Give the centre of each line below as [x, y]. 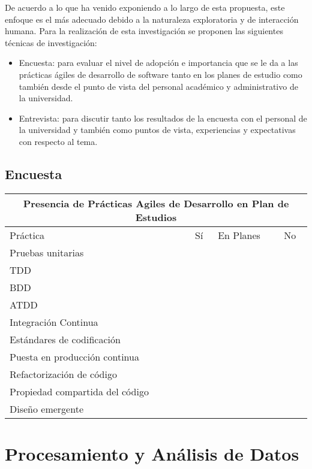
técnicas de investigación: [51, 42]
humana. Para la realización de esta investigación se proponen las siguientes [144, 31]
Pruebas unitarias [47, 252]
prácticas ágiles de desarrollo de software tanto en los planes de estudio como [160, 74]
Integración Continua [54, 322]
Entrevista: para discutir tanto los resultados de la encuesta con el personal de [163, 118]
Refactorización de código [63, 374]
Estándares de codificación [65, 339]
